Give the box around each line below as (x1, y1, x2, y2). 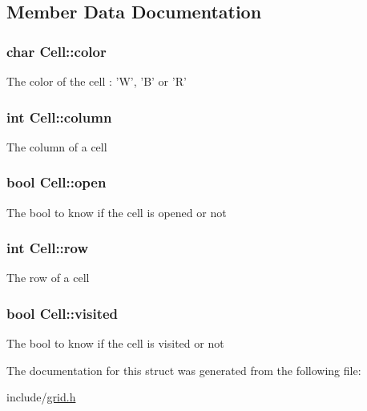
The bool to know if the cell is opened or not (6, 203, 227, 220)
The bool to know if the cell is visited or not (6, 335, 224, 352)
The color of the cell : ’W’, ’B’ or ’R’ (6, 73, 187, 89)
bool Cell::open (6, 172, 107, 192)
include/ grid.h (6, 389, 76, 405)
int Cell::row (6, 238, 89, 258)
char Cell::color (6, 41, 107, 61)
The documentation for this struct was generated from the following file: (6, 361, 361, 378)
